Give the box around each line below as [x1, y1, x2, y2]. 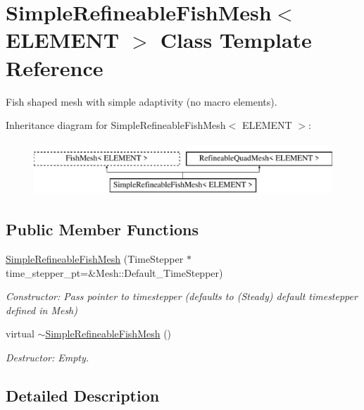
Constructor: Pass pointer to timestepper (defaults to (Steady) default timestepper [6, 289, 358, 304]
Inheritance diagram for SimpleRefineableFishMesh [6, 118, 226, 132]
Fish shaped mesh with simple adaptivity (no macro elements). [6, 94, 277, 108]
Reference [6, 53, 103, 82]
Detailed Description [6, 385, 160, 406]
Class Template [160, 25, 312, 54]
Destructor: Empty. [6, 350, 89, 365]
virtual [6, 326, 34, 341]
